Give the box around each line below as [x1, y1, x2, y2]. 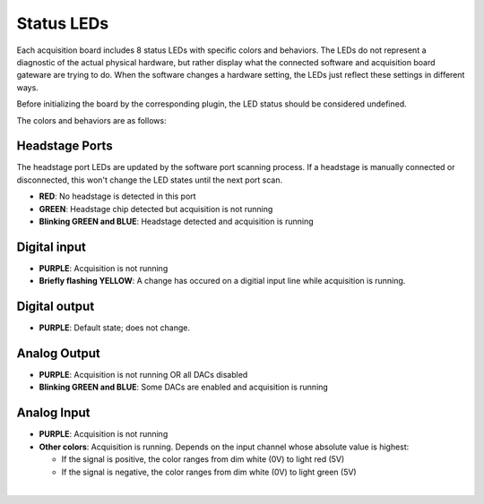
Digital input [16, 239, 87, 254]
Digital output [16, 299, 95, 314]
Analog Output [16, 346, 100, 361]
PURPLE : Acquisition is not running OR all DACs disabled [39, 370, 248, 380]
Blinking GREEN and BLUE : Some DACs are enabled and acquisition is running [39, 381, 329, 393]
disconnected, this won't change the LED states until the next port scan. [16, 175, 283, 185]
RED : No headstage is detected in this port [39, 191, 196, 201]
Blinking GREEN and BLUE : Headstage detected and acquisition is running [39, 216, 314, 226]
